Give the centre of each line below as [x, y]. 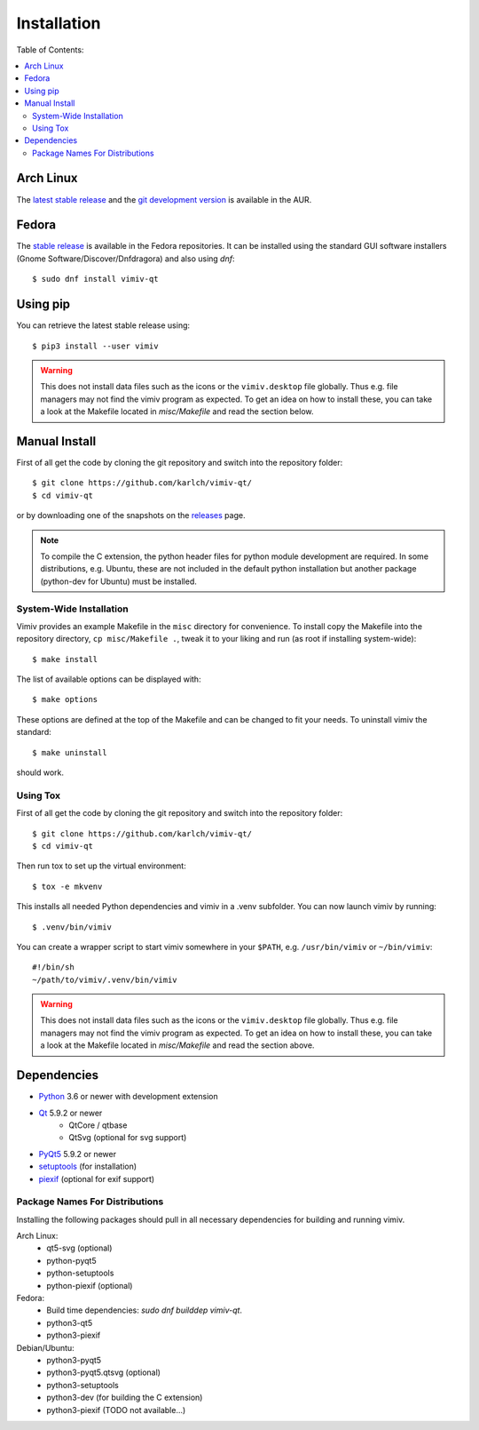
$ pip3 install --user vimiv [95, 346]
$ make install [65, 659]
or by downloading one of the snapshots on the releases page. [131, 515]
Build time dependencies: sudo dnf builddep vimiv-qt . [145, 1310]
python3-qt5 [70, 1322]
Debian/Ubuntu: [45, 1347]
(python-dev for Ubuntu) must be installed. [118, 581]
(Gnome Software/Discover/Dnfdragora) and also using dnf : [126, 259]
